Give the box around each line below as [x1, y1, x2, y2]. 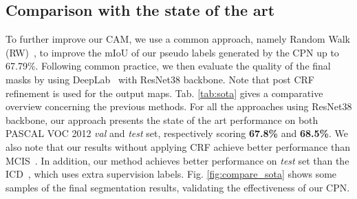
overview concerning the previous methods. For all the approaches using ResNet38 [6, 99, 352, 114]
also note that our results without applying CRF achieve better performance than [6, 139, 350, 154]
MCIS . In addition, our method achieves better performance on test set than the [6, 153, 349, 167]
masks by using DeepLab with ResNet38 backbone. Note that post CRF [6, 72, 314, 86]
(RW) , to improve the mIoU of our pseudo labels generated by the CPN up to [6, 45, 339, 59]
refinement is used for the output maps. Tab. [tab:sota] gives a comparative [6, 85, 323, 100]
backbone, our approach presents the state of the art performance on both [6, 112, 318, 127]
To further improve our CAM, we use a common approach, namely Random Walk [6, 32, 350, 46]
